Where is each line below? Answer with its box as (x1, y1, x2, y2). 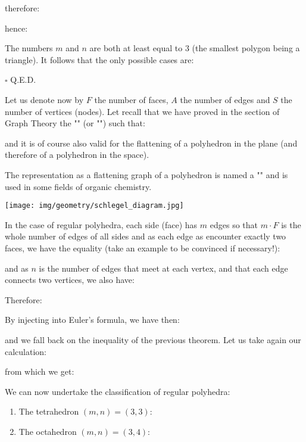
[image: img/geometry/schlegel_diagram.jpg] (5, 201, 184, 210)
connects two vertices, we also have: (5, 273, 135, 286)
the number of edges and (180, 93, 270, 105)
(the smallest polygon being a (192, 42, 300, 54)
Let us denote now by (5, 93, 84, 105)
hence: (5, 21, 28, 34)
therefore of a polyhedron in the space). (5, 148, 149, 161)
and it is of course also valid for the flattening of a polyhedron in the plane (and (5, 136, 298, 149)
